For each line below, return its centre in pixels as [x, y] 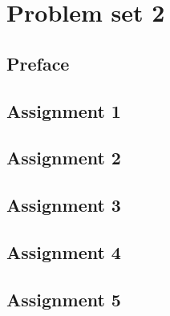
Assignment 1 [64, 110]
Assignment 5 [64, 299]
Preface [38, 63]
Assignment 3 [64, 205]
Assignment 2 [64, 158]
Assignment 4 [64, 251]
